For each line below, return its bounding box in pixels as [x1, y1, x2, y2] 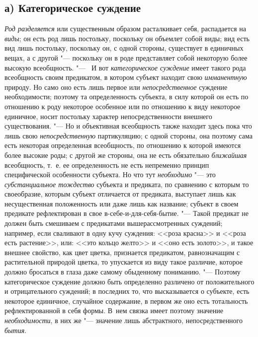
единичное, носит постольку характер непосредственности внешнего [4, 111, 212, 121]
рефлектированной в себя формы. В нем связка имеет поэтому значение [4, 305, 223, 316]
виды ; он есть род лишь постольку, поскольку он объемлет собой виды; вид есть [4, 33, 250, 43]
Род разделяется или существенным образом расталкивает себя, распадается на [4, 23, 246, 34]
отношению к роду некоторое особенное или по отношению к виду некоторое [4, 101, 241, 111]
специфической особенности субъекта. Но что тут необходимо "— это [4, 169, 216, 180]
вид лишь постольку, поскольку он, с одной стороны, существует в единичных [4, 43, 244, 53]
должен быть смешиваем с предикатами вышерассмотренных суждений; [4, 218, 223, 228]
